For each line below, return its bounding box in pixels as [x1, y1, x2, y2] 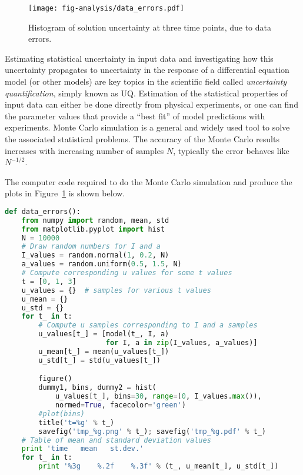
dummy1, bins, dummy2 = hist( [38, 383, 157, 392]
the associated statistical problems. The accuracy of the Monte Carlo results [5, 133, 279, 145]
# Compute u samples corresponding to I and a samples [38, 321, 258, 330]
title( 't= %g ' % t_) [38, 418, 115, 427]
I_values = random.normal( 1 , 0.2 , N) [21, 251, 169, 260]
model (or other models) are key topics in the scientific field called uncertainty [5, 75, 287, 88]
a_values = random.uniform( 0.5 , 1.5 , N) [21, 260, 182, 269]
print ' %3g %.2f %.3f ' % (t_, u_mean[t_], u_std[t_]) [38, 462, 279, 471]
